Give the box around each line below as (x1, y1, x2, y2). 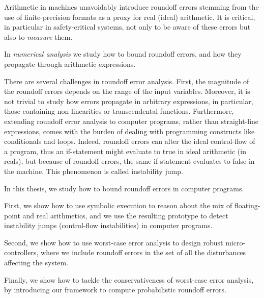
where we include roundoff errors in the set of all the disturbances (41, 247, 246, 258)
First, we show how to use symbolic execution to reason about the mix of (4, 200, 232, 211)
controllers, (4, 247, 39, 258)
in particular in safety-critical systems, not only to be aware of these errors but (4, 21, 251, 32)
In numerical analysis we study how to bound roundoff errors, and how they (4, 48, 242, 59)
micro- (225, 237, 246, 247)
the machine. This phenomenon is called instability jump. (4, 165, 183, 176)
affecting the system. (4, 257, 69, 268)
